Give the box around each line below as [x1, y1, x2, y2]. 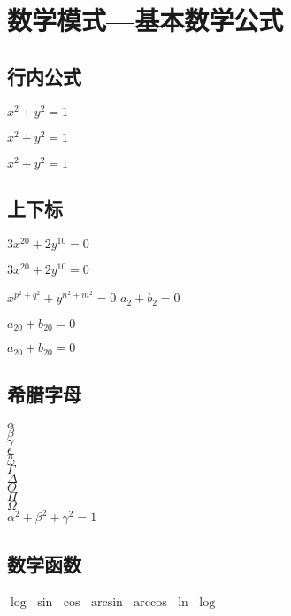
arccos [134, 596, 167, 609]
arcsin [90, 596, 123, 609]
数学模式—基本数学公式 [7, 2, 284, 38]
